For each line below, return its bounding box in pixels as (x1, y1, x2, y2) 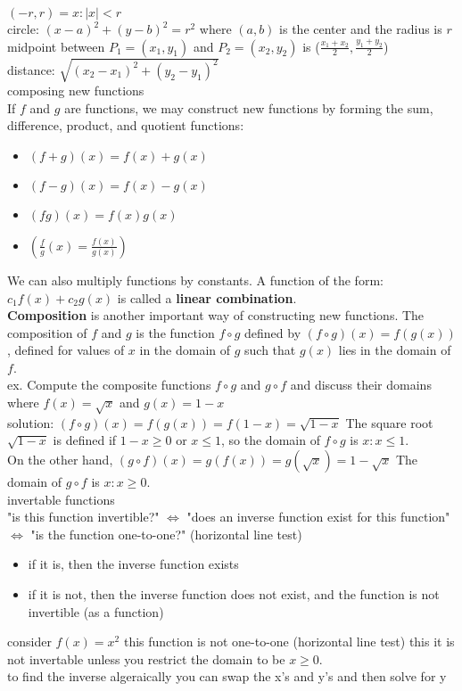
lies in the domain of (338, 341, 451, 359)
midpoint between (7, 37, 105, 55)
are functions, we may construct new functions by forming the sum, (64, 98, 433, 117)
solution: (7, 413, 54, 432)
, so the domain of (221, 431, 320, 449)
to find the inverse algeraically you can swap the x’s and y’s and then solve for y (7, 667, 447, 686)
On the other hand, (7, 450, 113, 469)
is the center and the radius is (279, 20, 442, 37)
